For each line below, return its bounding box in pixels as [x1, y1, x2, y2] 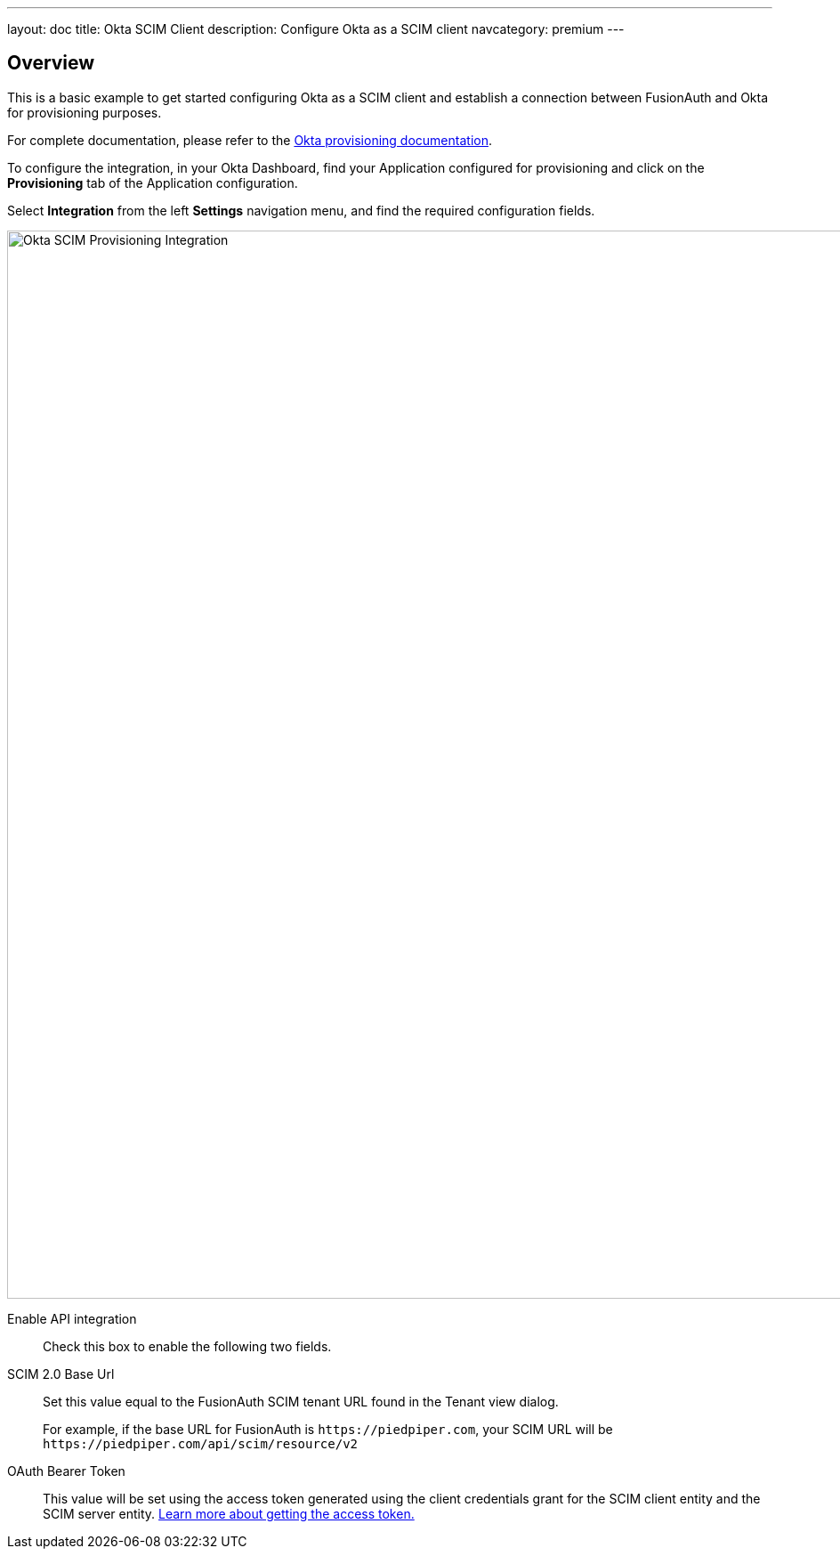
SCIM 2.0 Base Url [7, 1366, 115, 1382]
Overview [7, 52, 95, 75]
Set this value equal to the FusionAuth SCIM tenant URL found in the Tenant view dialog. [43, 1393, 559, 1409]
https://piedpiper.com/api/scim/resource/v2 [43, 1436, 359, 1451]
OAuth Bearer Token [7, 1463, 125, 1479]
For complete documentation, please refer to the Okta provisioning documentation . [7, 132, 492, 148]
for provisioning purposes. [7, 104, 162, 120]
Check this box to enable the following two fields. [43, 1338, 332, 1354]
